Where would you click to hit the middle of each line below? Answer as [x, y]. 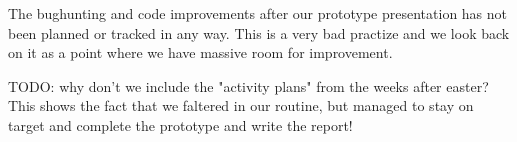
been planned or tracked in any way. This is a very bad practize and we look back [259, 32]
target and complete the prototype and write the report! [180, 124]
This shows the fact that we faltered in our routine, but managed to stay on [241, 105]
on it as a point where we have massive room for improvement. [200, 52]
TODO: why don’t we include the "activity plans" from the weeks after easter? [248, 85]
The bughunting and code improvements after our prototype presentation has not [258, 13]
